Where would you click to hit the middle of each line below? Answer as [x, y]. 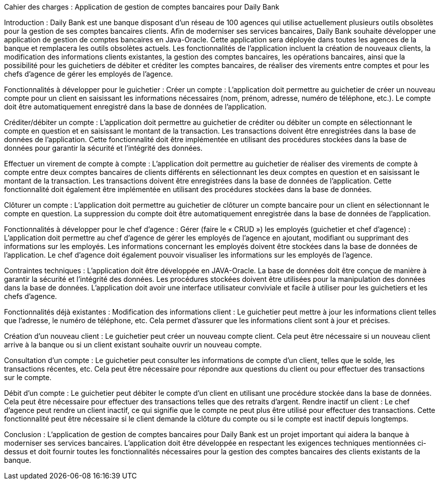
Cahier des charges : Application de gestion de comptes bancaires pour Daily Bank [142, 7]
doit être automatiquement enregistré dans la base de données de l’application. [135, 107]
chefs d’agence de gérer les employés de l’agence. [89, 74]
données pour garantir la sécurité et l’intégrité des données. [103, 148]
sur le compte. [28, 377]
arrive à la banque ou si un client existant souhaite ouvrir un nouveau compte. [133, 345]
